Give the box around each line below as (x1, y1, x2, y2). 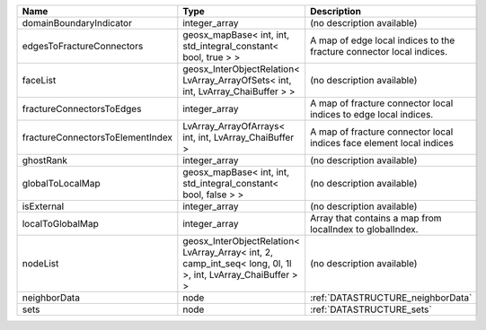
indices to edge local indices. (310, 109, 434, 120)
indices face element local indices (310, 137, 454, 149)
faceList (22, 74, 57, 86)
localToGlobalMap (22, 218, 99, 230)
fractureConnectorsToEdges (22, 103, 142, 115)
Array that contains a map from (310, 212, 442, 224)
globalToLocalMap (22, 178, 101, 189)
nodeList (22, 257, 59, 269)
